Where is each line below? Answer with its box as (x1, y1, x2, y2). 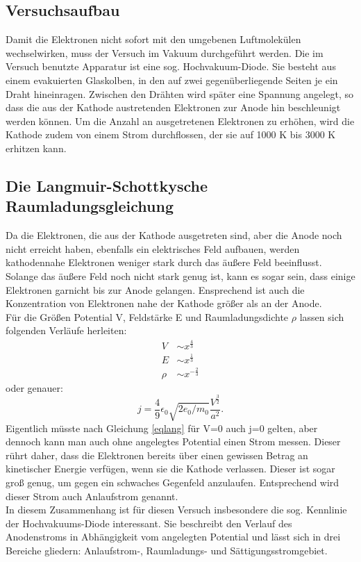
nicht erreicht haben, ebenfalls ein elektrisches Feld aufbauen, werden (6, 241, 300, 256)
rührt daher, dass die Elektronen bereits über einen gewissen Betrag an (6, 447, 308, 462)
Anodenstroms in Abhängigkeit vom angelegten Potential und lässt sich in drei (6, 529, 341, 544)
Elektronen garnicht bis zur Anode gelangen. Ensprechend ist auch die (6, 282, 305, 297)
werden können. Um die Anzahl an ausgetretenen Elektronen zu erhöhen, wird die (6, 113, 355, 128)
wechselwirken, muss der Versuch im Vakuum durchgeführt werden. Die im (6, 45, 324, 60)
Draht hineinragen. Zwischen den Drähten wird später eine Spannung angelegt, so (6, 86, 353, 101)
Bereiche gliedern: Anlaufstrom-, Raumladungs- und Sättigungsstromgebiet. (6, 543, 328, 557)
